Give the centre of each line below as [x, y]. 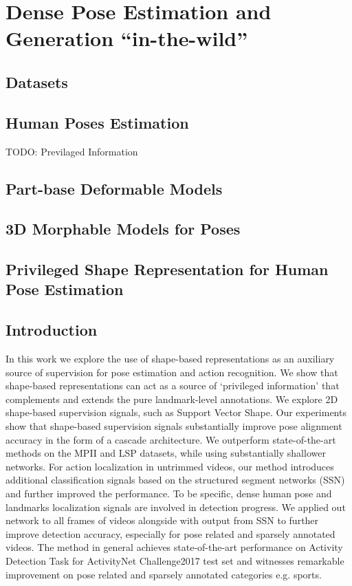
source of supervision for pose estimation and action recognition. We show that [172, 372]
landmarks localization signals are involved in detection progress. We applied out [176, 507]
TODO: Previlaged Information [72, 151]
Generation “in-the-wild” [127, 38]
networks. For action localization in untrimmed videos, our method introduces [170, 466]
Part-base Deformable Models [114, 188]
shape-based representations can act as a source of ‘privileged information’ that [173, 386]
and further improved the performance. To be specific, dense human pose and [169, 493]
